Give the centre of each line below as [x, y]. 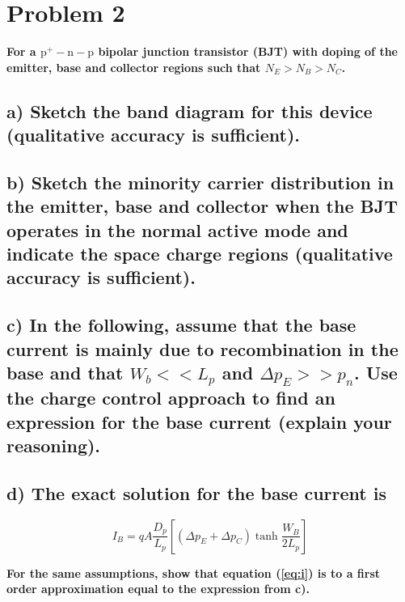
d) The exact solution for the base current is [196, 492]
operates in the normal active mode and [177, 229]
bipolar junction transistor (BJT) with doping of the [248, 51]
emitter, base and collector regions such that [134, 67]
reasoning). [54, 445]
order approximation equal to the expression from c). [158, 589]
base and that [65, 372]
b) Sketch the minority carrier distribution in [200, 182]
